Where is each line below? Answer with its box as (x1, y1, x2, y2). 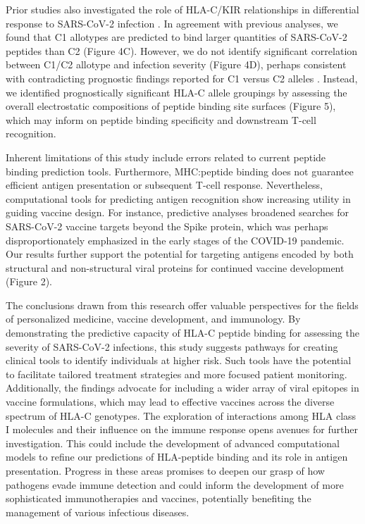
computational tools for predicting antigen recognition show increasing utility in (6, 191, 351, 206)
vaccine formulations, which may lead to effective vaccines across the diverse (6, 394, 335, 409)
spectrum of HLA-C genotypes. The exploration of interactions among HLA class (6, 408, 357, 423)
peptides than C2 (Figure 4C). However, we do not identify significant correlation (6, 43, 358, 58)
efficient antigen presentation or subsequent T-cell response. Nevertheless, (6, 177, 323, 192)
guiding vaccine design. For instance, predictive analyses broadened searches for (6, 205, 349, 220)
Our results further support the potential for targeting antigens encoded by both (6, 247, 354, 261)
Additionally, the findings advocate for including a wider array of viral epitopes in (6, 380, 359, 395)
